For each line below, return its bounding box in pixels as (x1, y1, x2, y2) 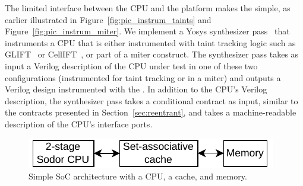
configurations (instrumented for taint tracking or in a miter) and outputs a (5, 71, 281, 84)
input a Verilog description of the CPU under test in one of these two (5, 59, 258, 72)
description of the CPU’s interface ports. (5, 117, 153, 130)
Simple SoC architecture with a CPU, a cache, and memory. (29, 170, 247, 182)
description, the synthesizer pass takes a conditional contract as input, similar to (5, 94, 298, 107)
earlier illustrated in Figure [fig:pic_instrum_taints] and (5, 13, 212, 25)
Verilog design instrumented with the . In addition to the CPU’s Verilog (5, 83, 267, 95)
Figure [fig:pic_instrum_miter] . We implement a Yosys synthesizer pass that (5, 25, 290, 37)
